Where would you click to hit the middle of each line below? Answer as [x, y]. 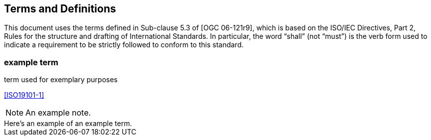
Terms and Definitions [60, 9]
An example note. [58, 113]
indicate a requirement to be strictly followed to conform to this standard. [124, 45]
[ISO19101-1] [24, 95]
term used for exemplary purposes [61, 80]
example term [31, 62]
